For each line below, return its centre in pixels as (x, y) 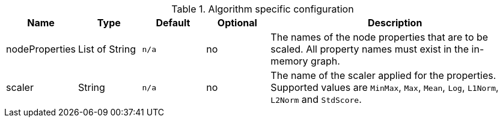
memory (289, 61)
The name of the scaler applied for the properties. (383, 75)
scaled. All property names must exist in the (370, 49)
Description (395, 23)
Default (173, 23)
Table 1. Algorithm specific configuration (263, 9)
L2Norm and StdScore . (316, 99)
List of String (107, 49)
